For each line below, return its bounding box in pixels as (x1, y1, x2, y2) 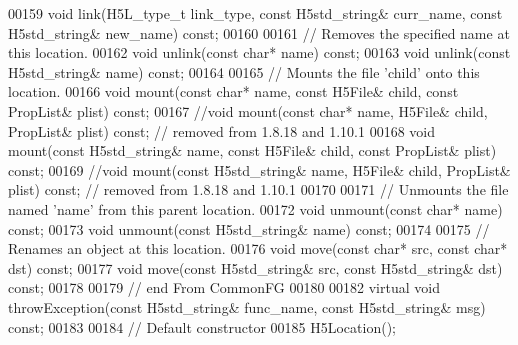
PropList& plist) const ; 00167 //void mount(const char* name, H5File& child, (8, 100, 488, 121)
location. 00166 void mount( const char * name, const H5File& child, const (8, 81, 459, 102)
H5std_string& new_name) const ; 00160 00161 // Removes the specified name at (8, 22, 510, 43)
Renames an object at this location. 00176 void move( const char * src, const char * (8, 238, 508, 259)
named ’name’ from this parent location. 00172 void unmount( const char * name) (8, 198, 503, 219)
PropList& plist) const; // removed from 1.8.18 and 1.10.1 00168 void (8, 120, 435, 141)
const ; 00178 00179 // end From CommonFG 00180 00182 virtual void (8, 277, 440, 298)
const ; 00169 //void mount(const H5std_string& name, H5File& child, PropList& (8, 159, 511, 180)
